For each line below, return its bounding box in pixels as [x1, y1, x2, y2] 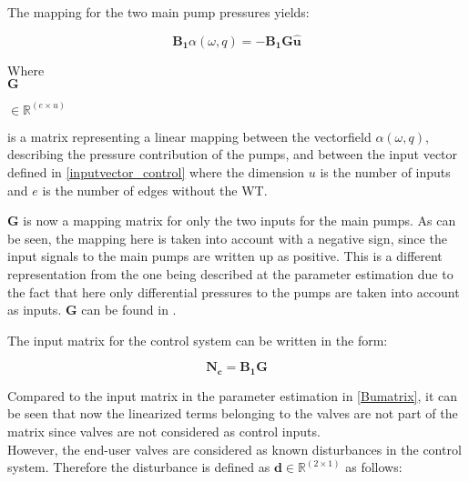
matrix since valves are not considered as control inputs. [7, 422, 321, 441]
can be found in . [81, 300, 177, 319]
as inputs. [7, 300, 62, 319]
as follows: [345, 457, 403, 477]
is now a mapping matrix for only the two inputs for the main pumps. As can [23, 211, 456, 230]
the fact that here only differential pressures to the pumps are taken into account [7, 282, 460, 301]
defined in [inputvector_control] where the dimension [7, 163, 305, 182]
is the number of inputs [320, 163, 451, 182]
